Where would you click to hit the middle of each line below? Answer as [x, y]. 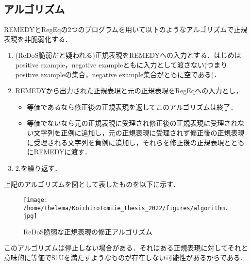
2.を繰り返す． [38, 168]
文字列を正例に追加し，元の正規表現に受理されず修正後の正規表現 [139, 132]
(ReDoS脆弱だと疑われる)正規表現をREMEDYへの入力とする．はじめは [128, 55]
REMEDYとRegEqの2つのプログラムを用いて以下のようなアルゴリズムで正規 [126, 29]
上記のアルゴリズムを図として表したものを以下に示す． [92, 184]
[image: [36, 200]
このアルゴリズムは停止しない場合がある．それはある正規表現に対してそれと [126, 248]
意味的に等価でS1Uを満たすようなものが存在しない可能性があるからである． [125, 257]
